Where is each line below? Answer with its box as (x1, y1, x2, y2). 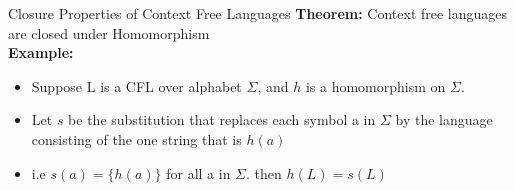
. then (246, 162, 282, 183)
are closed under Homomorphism (8, 22, 210, 43)
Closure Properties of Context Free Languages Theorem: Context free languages (8, 3, 508, 23)
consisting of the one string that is (31, 128, 242, 149)
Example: (8, 42, 74, 63)
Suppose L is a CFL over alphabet (31, 75, 242, 96)
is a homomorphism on (305, 75, 446, 96)
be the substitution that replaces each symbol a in (68, 109, 376, 130)
